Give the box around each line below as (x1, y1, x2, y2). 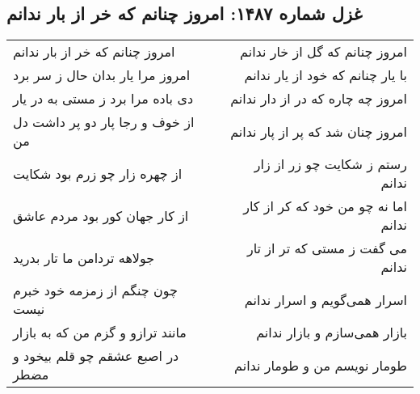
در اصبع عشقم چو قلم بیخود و (13, 346, 179, 366)
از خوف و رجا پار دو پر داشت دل (13, 112, 195, 132)
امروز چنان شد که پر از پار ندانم (230, 121, 407, 141)
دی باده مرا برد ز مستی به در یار (13, 89, 194, 108)
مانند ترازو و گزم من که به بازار (13, 323, 187, 342)
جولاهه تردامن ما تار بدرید (13, 248, 155, 267)
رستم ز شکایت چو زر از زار (254, 155, 407, 174)
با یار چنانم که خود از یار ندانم (244, 66, 407, 85)
